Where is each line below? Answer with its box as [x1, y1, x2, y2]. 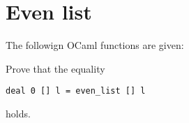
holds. [6, 106, 31, 120]
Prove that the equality [6, 61, 105, 75]
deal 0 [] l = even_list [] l [6, 86, 146, 96]
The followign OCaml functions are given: [6, 38, 184, 52]
